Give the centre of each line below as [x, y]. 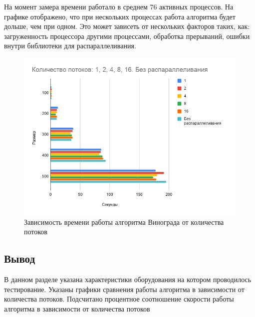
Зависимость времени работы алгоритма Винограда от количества [124, 222]
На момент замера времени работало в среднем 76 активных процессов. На [119, 6]
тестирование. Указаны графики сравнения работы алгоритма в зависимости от [124, 289]
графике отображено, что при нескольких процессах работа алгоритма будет [120, 16]
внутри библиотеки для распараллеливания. [70, 46]
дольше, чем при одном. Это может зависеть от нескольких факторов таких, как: [127, 26]
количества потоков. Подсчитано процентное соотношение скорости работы [119, 299]
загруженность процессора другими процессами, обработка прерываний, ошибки [127, 36]
